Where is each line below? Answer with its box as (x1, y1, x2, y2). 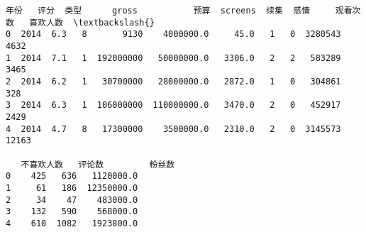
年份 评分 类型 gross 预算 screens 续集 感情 (6, 6, 311, 16)
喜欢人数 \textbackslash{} (29, 17, 155, 28)
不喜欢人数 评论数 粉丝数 (21, 159, 175, 170)
